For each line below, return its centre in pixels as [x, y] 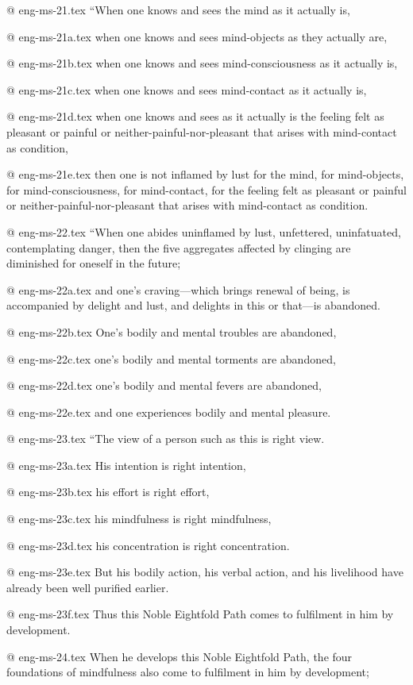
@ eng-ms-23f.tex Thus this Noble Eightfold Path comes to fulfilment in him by [200, 614]
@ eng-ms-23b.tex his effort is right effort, [108, 492]
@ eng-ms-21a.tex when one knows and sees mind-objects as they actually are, [197, 36]
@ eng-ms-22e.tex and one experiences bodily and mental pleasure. [169, 412]
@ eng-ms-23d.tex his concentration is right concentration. [148, 545]
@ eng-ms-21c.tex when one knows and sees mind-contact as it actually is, [187, 89]
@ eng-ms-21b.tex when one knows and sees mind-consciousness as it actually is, [202, 63]
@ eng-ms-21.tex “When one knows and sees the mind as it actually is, [178, 10]
